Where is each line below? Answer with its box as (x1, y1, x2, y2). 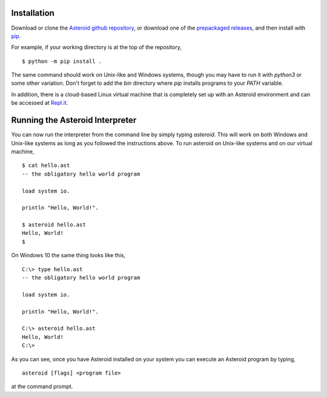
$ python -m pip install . (22, 57, 102, 65)
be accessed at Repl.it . (11, 99, 68, 107)
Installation (11, 8, 54, 18)
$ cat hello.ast (22, 162, 70, 169)
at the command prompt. (11, 383, 73, 390)
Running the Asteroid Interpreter (11, 115, 137, 125)
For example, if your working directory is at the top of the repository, (11, 44, 182, 51)
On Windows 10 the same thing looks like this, (11, 252, 126, 259)
